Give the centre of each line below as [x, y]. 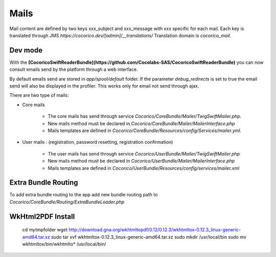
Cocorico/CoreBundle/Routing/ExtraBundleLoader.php [67, 202]
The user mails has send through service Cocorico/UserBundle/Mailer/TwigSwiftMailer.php [144, 153]
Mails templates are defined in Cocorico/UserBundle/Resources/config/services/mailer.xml [144, 168]
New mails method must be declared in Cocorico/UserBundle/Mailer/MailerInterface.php [141, 161]
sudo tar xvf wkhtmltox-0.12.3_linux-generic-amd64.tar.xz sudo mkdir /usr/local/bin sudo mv [149, 237]
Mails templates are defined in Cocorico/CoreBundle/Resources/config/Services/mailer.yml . [145, 131]
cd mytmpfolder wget [45, 230]
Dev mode [26, 50]
